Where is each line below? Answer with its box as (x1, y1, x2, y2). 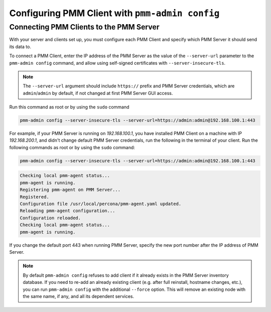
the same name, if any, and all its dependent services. (23, 293, 134, 299)
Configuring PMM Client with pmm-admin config (9, 8, 220, 19)
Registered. (20, 194, 50, 199)
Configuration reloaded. (20, 215, 81, 221)
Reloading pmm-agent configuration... (20, 208, 115, 214)
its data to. (9, 43, 31, 50)
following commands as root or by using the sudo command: (9, 144, 135, 150)
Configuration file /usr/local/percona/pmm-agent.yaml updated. (20, 201, 182, 206)
